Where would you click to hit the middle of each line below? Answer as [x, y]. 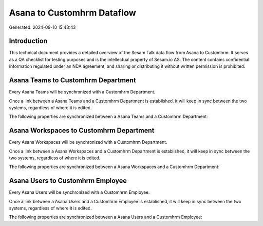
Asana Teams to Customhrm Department [73, 80]
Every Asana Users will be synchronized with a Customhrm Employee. [79, 192]
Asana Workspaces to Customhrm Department [82, 131]
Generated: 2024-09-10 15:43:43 [42, 27]
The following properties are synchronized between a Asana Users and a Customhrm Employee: [105, 217]
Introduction [28, 41]
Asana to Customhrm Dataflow [73, 13]
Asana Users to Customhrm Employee [68, 181]
